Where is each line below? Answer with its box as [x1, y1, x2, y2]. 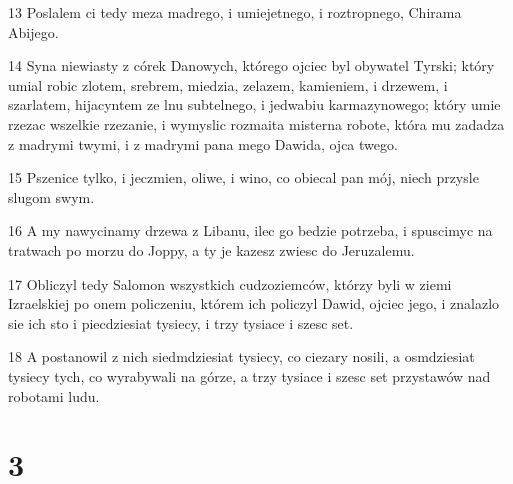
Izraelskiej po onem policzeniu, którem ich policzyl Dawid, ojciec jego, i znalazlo [8, 293, 500, 314]
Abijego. [8, 21, 59, 42]
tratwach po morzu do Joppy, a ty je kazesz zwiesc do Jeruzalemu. [8, 239, 415, 260]
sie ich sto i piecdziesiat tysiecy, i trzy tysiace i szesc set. [8, 312, 354, 333]
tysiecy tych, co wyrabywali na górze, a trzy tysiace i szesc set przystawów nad [8, 365, 491, 386]
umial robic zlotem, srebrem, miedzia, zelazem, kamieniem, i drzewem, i [8, 74, 448, 95]
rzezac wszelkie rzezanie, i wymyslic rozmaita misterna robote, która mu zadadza [8, 113, 505, 134]
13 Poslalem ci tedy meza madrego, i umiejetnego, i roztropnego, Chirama [8, 2, 462, 22]
